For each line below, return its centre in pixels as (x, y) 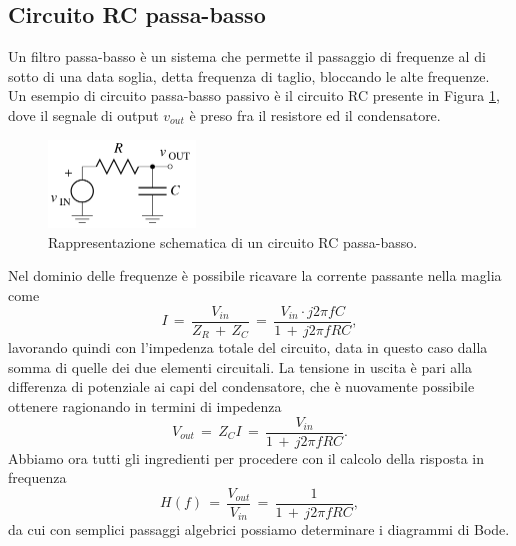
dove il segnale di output (83, 114)
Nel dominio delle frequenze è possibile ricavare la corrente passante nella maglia (255, 275)
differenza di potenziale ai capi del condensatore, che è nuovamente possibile (241, 386)
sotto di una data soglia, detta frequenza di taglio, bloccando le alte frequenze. (249, 75)
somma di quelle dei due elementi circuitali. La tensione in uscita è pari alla (240, 366)
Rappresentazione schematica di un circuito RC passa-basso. (233, 241)
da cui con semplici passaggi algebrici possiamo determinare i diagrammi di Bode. (259, 529)
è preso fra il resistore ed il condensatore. (315, 114)
